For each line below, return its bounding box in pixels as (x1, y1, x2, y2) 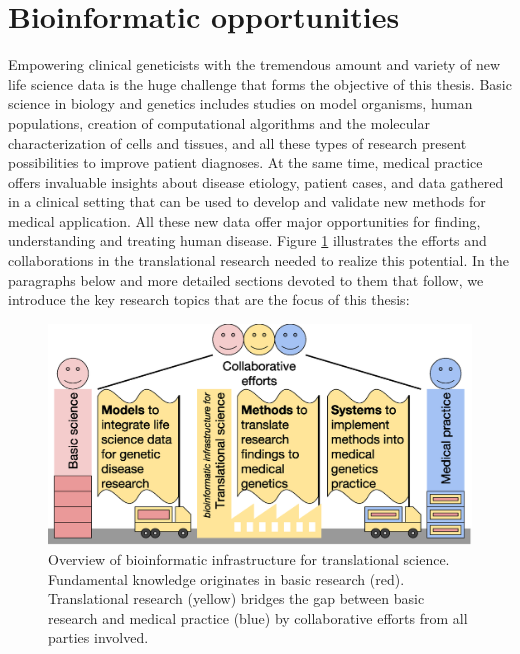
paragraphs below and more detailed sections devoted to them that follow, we (8, 269, 484, 290)
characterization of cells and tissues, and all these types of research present (8, 132, 467, 153)
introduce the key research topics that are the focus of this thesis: (8, 289, 410, 310)
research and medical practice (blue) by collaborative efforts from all (48, 607, 468, 628)
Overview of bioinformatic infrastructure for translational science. (48, 548, 450, 569)
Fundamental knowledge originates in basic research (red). (48, 568, 405, 589)
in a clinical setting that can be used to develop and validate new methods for (8, 191, 486, 212)
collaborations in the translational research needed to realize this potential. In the (8, 250, 510, 271)
